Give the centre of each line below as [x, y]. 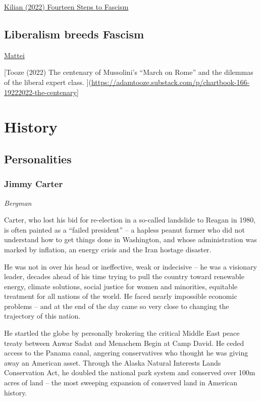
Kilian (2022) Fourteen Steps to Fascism [66, 7]
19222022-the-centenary [40, 92]
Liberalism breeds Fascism [74, 34]
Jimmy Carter [34, 184]
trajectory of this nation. [42, 316]
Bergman [18, 203]
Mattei [14, 55]
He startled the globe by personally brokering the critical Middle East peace [122, 333]
